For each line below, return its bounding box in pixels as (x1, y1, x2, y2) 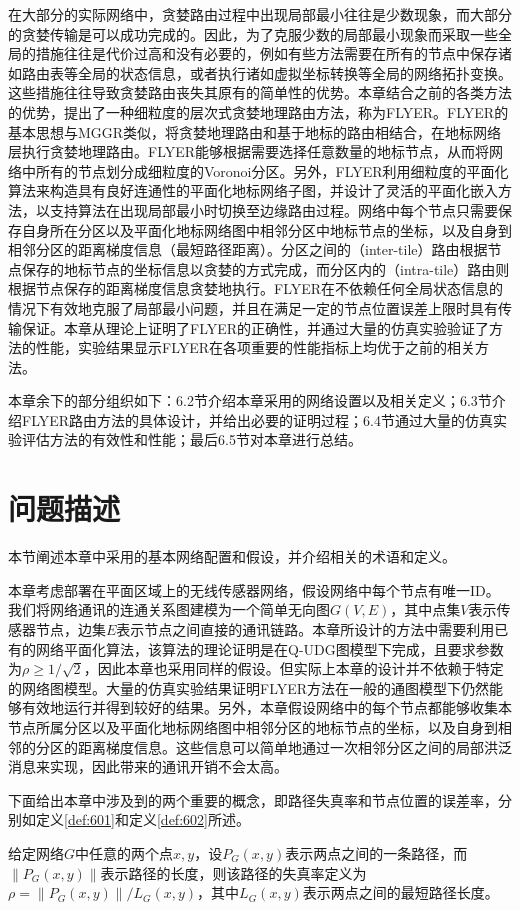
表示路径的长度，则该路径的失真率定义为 (100, 862, 367, 883)
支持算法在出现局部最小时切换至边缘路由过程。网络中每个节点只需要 (49, 199, 498, 220)
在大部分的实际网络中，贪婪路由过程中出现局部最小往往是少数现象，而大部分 (8, 4, 512, 24)
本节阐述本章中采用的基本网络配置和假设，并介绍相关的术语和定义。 (8, 546, 456, 567)
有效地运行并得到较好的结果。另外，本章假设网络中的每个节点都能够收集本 (21, 697, 512, 718)
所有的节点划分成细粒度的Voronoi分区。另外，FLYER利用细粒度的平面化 (35, 160, 509, 181)
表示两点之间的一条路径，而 (285, 842, 468, 863)
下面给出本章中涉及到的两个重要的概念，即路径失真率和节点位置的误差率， (8, 789, 498, 810)
